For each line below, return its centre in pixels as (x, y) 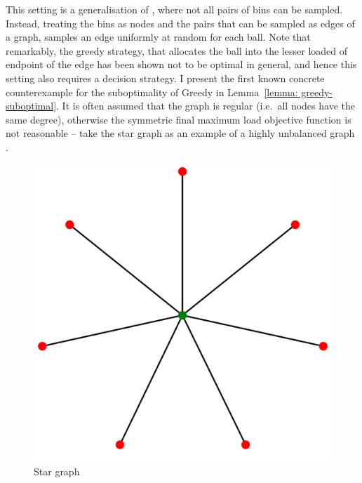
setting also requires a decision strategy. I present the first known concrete (165, 78)
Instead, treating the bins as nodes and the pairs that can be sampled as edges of (180, 23)
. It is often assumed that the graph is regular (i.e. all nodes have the (206, 106)
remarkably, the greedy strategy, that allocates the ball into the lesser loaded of (177, 50)
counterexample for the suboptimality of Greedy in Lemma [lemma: (152, 92)
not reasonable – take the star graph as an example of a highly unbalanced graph (180, 133)
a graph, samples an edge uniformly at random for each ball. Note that (158, 37)
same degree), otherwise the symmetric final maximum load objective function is (179, 119)
